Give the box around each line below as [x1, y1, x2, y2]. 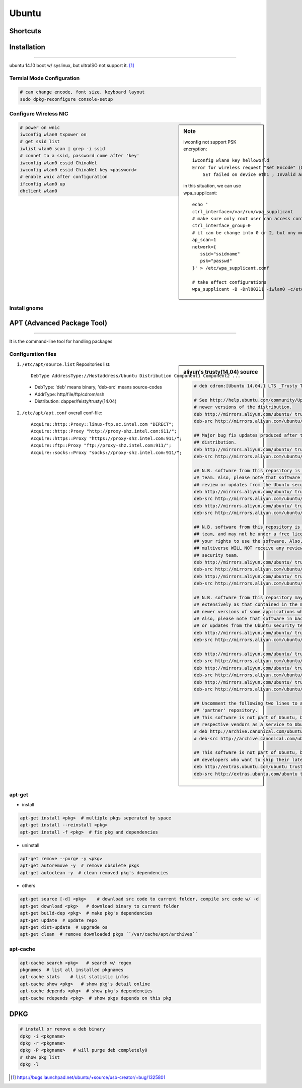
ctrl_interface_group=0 [192, 223, 251, 229]
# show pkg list [20, 1054, 60, 1060]
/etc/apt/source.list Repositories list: [22, 361, 111, 367]
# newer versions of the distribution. [194, 404, 292, 410]
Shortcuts [9, 27, 41, 35]
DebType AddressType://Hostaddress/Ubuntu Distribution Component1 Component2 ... [31, 373, 241, 379]
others [22, 882, 36, 889]
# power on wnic [20, 124, 60, 131]
